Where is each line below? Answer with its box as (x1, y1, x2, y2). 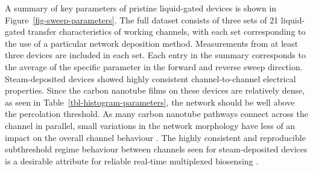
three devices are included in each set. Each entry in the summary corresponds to (5, 49, 306, 61)
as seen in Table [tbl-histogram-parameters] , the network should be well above (5, 95, 295, 108)
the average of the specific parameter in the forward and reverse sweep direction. (5, 60, 303, 73)
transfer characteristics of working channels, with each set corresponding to (28, 25, 306, 38)
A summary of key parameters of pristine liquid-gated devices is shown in (5, 2, 277, 14)
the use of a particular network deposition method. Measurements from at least (5, 37, 299, 49)
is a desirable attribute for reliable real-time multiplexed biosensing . (5, 154, 259, 167)
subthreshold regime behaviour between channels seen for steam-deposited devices (5, 143, 308, 155)
